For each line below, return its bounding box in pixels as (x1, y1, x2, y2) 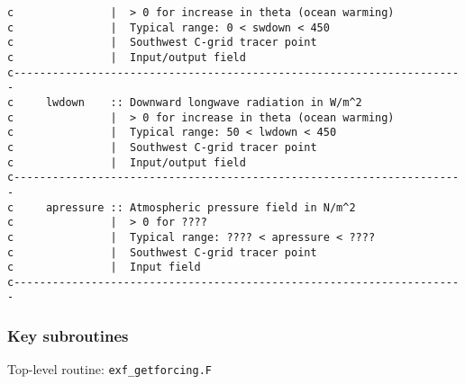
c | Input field (7, 261, 201, 274)
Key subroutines (7, 325, 129, 347)
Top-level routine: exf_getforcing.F (7, 360, 212, 379)
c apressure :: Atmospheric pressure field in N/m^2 (7, 201, 356, 214)
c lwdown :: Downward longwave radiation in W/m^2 (7, 95, 362, 109)
